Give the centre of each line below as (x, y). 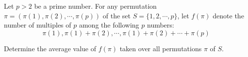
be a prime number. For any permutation (95, 6)
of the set (116, 15)
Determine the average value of (50, 48)
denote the (228, 15)
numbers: (160, 25)
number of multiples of (38, 25)
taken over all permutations (161, 48)
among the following (109, 25)
